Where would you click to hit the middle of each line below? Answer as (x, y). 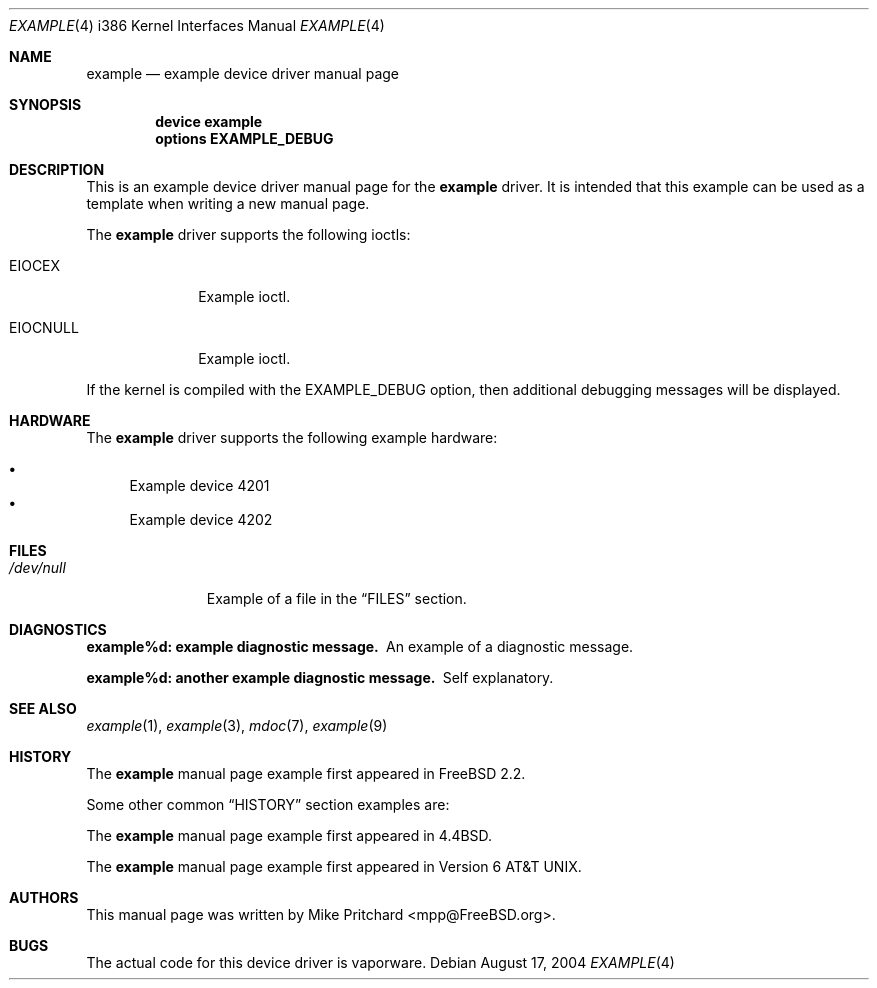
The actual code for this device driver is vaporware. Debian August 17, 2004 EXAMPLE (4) (380, 962)
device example (209, 121)
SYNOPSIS (45, 104)
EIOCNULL (44, 327)
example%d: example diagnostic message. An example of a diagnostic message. (360, 646)
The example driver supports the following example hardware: (292, 437)
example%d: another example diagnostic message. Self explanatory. (320, 677)
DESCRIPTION (57, 169)
